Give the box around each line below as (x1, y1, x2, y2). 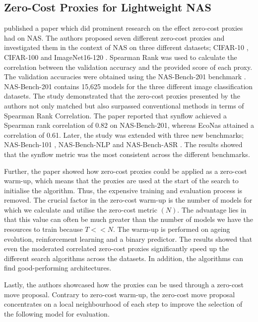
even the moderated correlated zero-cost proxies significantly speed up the (4, 243, 229, 254)
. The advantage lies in (177, 204, 247, 215)
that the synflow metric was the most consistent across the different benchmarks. (4, 149, 250, 159)
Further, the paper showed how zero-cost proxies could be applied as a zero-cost (4, 165, 247, 176)
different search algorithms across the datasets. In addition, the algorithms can (4, 253, 244, 263)
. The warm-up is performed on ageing (113, 224, 230, 234)
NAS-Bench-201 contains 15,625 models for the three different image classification (4, 81, 253, 91)
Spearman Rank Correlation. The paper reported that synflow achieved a (4, 110, 227, 120)
